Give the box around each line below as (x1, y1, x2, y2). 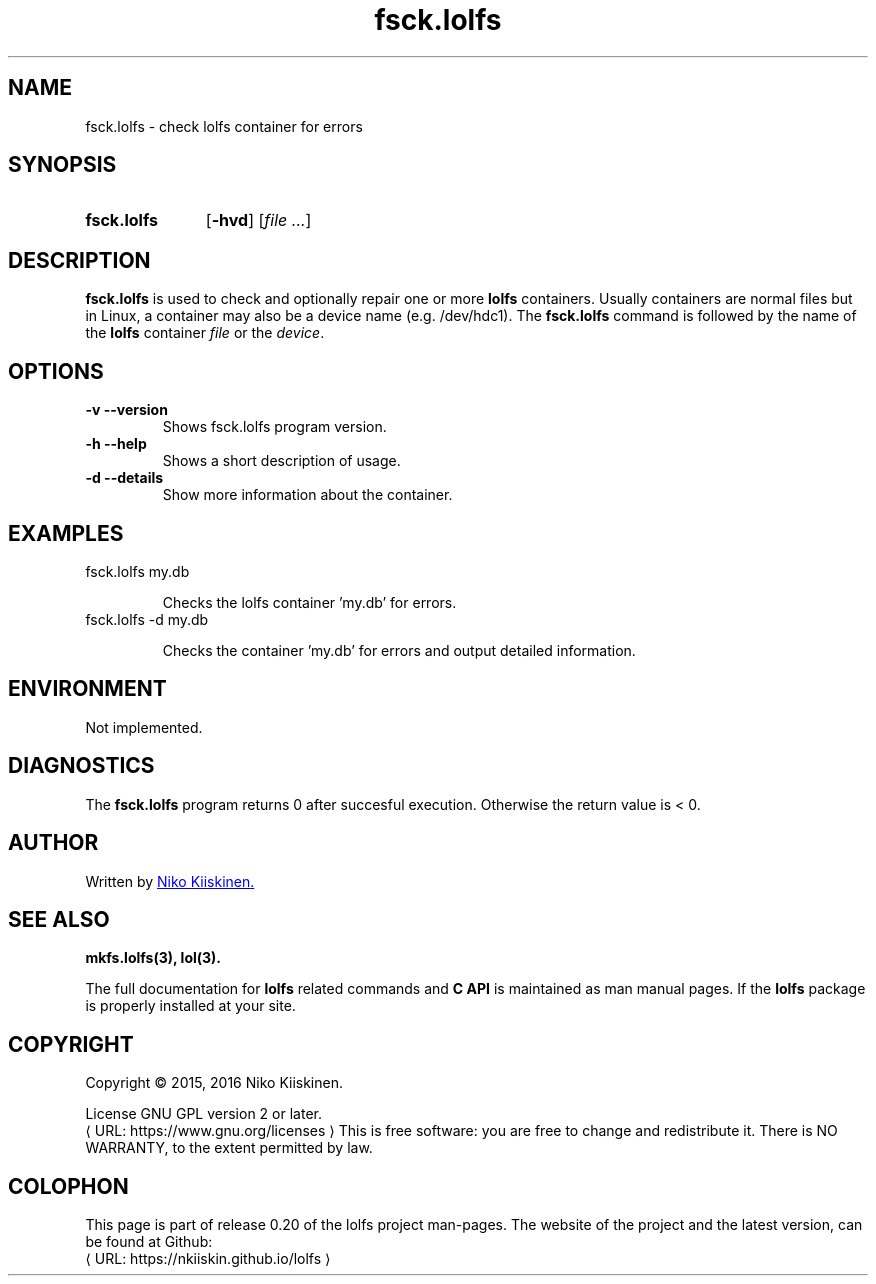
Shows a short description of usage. (162, 452, 401, 470)
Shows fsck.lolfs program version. (162, 418, 387, 436)
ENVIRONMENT (8, 676, 167, 702)
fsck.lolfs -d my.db (85, 610, 209, 628)
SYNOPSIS (8, 152, 117, 178)
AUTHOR (8, 830, 99, 856)
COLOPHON (8, 1173, 129, 1199)
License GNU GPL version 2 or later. (85, 1105, 322, 1123)
